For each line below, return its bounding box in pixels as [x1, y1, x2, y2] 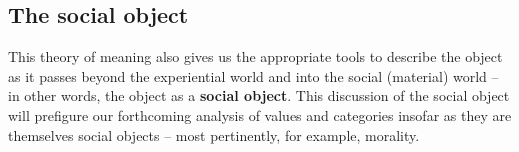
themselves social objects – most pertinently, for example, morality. [8, 124, 420, 145]
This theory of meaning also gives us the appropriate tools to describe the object [8, 46, 503, 67]
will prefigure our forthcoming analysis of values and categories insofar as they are [8, 104, 512, 125]
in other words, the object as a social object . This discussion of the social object [8, 85, 510, 106]
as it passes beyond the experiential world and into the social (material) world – [8, 65, 499, 86]
